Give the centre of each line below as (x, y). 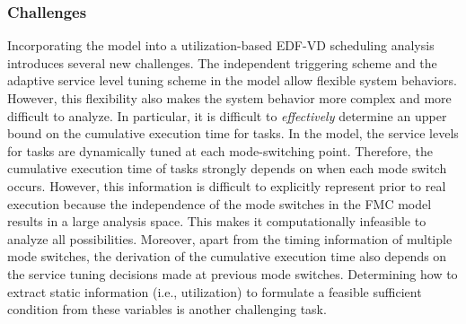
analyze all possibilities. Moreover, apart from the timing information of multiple (230, 238)
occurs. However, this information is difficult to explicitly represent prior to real (227, 185)
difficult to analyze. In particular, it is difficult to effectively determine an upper (227, 115)
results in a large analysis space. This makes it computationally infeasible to (217, 221)
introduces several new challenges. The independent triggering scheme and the (222, 62)
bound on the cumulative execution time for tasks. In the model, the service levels (233, 133)
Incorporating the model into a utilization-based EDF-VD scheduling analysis (221, 45)
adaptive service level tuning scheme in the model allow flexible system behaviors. (232, 80)
